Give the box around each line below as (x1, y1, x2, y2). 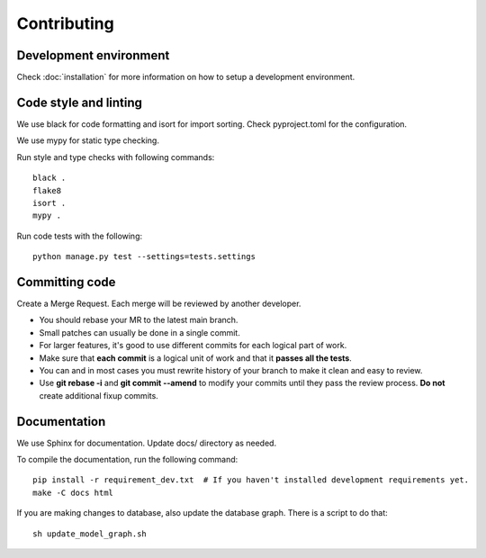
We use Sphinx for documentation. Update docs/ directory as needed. (16, 437, 277, 448)
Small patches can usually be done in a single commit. (39, 327, 240, 337)
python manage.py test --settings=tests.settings (32, 252, 256, 262)
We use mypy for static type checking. (16, 135, 159, 146)
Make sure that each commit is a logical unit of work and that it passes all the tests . (39, 352, 353, 364)
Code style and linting (16, 94, 143, 110)
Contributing (16, 13, 114, 33)
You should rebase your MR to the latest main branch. (39, 315, 238, 326)
